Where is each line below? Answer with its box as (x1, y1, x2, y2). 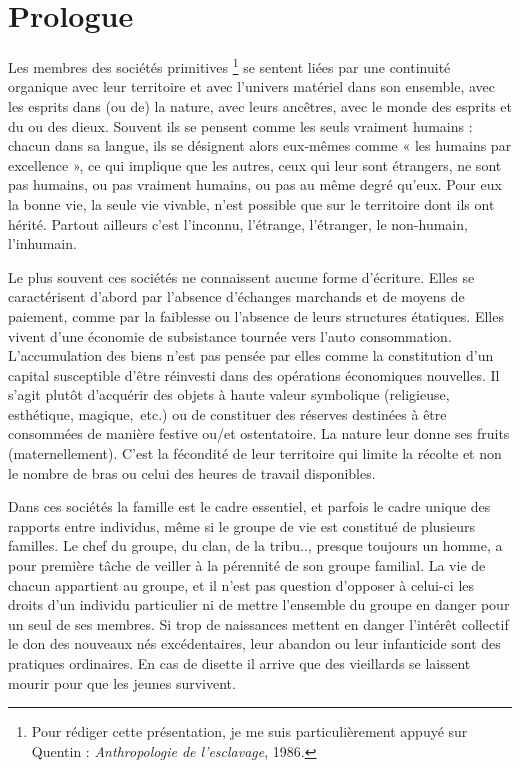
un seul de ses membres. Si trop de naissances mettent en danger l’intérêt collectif (8, 613, 509, 634)
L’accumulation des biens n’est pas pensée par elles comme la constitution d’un (8, 345, 494, 366)
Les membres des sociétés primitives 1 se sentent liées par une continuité (8, 54, 451, 77)
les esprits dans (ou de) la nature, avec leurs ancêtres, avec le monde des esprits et (8, 95, 513, 116)
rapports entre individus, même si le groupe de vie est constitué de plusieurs (8, 515, 475, 536)
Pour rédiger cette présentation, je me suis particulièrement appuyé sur (31, 721, 468, 742)
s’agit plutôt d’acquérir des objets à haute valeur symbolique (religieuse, (8, 384, 450, 405)
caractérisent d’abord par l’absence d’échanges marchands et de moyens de (8, 286, 465, 307)
